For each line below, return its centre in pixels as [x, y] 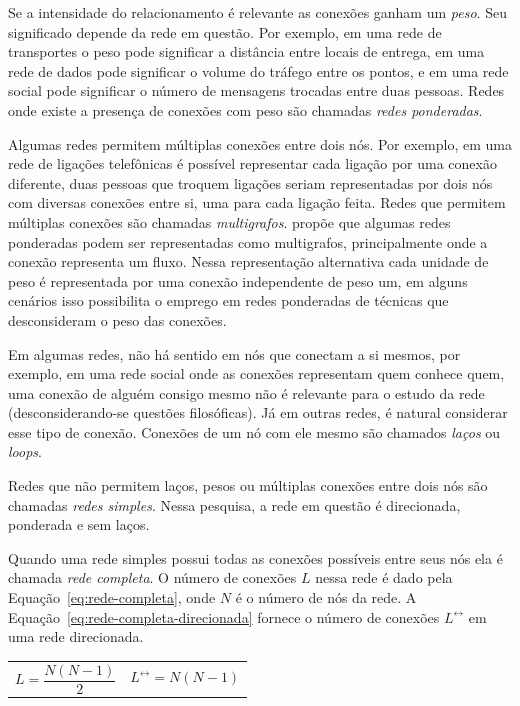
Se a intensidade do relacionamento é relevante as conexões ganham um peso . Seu [257, 12]
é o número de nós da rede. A [326, 597]
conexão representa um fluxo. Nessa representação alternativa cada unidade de [248, 261]
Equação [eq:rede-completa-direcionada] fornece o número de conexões [224, 616]
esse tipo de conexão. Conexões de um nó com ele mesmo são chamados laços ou [254, 431]
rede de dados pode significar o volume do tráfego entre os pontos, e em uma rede [258, 70]
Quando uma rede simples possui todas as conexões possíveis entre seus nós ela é [255, 557]
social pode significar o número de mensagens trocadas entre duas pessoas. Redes [256, 90]
